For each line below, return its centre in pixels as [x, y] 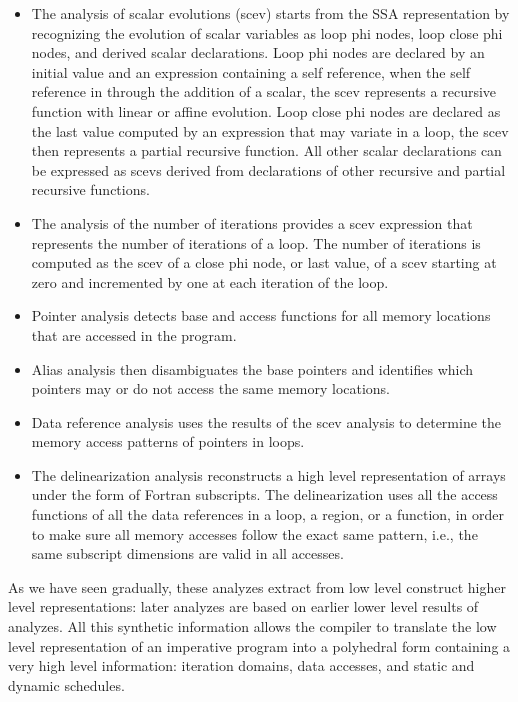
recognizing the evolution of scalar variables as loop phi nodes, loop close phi [267, 32]
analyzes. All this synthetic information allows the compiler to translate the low [252, 626]
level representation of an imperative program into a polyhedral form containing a [259, 645]
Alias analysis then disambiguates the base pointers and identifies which [252, 368]
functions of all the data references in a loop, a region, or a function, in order [267, 514]
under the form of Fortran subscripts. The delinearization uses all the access [264, 494]
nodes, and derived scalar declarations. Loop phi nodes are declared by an [258, 52]
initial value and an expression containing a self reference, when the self [251, 71]
